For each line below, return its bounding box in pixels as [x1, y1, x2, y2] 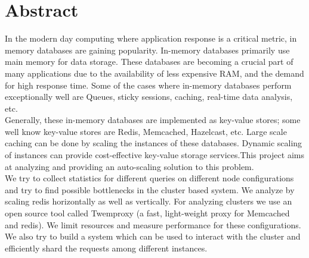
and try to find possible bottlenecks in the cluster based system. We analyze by [5, 183, 295, 196]
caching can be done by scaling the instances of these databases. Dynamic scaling [5, 137, 302, 149]
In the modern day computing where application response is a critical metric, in [5, 32, 297, 45]
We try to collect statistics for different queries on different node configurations [5, 172, 294, 184]
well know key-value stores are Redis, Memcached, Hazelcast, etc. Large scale [5, 125, 287, 137]
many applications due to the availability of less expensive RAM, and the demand [5, 67, 304, 79]
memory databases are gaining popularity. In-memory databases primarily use [5, 43, 290, 56]
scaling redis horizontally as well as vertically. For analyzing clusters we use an [5, 195, 292, 207]
